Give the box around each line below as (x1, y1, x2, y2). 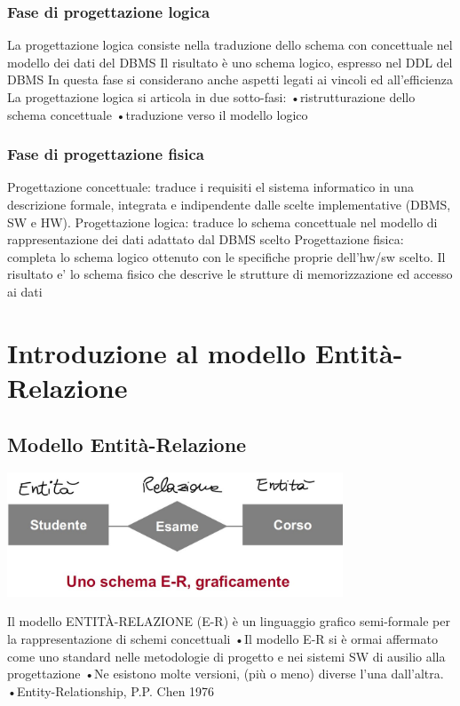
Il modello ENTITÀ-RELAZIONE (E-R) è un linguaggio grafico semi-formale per (7, 612, 450, 631)
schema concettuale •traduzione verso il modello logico (7, 105, 308, 123)
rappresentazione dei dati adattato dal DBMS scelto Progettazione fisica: (7, 230, 404, 249)
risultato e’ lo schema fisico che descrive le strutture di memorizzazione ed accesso (7, 265, 453, 283)
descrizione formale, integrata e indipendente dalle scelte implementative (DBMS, (7, 195, 451, 213)
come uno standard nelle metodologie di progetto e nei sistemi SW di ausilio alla (7, 647, 446, 665)
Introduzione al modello (7, 334, 306, 370)
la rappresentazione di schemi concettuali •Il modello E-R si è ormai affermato (7, 630, 438, 648)
